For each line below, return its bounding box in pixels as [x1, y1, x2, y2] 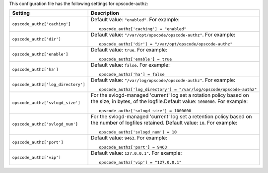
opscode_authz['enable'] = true [99, 57, 172, 62]
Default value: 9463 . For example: [91, 134, 168, 141]
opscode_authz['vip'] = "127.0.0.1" [99, 160, 182, 165]
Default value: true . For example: [91, 46, 168, 53]
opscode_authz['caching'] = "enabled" [99, 26, 187, 32]
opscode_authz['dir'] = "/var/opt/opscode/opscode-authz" [99, 42, 233, 47]
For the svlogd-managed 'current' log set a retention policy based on [91, 113, 252, 120]
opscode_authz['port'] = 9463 [99, 145, 167, 150]
